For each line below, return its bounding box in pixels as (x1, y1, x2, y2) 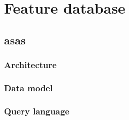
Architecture (4, 58, 57, 71)
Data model (4, 81, 53, 94)
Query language (4, 104, 70, 117)
